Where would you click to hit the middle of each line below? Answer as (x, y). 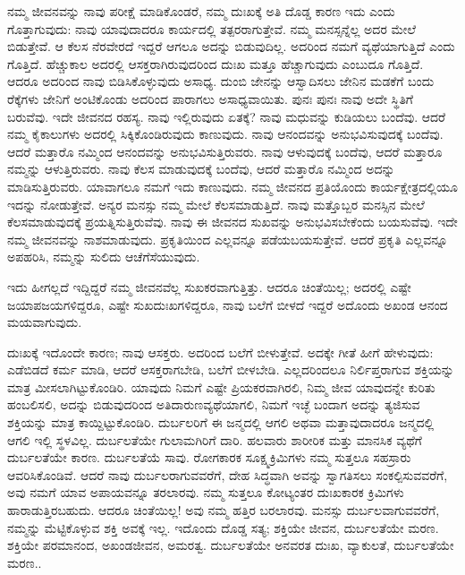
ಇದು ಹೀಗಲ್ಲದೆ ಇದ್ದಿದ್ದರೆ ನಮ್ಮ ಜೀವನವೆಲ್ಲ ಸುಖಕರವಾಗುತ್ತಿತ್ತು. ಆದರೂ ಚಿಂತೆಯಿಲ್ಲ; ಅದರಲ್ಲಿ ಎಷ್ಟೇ (209, 286)
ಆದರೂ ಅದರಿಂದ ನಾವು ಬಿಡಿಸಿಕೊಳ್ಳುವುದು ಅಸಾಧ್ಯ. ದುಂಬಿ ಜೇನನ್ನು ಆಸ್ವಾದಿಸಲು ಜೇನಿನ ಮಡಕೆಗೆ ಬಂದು (221, 81)
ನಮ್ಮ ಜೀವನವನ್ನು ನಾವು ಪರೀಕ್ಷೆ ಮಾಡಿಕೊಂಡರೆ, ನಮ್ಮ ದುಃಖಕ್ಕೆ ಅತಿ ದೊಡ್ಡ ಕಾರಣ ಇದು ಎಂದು (201, 11)
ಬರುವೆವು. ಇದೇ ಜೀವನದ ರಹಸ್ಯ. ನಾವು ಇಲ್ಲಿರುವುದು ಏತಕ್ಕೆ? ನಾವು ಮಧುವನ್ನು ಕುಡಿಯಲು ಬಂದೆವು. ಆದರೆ (227, 116)
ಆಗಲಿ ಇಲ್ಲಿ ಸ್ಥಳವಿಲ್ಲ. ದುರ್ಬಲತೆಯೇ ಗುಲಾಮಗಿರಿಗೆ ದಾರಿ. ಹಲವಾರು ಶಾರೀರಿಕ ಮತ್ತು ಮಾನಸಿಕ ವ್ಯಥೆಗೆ (215, 439)
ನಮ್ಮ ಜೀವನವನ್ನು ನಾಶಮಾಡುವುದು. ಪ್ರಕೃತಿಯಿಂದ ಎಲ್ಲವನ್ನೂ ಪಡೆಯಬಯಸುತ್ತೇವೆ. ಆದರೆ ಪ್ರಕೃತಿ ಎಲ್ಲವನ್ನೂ (228, 239)
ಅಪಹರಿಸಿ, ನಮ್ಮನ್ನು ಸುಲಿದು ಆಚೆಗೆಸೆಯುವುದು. (104, 257)
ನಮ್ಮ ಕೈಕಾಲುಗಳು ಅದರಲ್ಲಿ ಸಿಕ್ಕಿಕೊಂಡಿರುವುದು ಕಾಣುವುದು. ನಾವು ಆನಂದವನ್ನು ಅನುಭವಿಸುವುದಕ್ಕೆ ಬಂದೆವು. (225, 134)
